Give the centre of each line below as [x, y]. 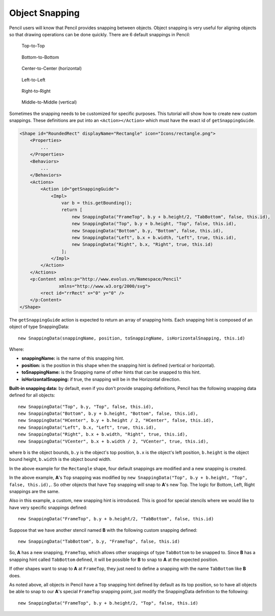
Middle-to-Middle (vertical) [49, 102]
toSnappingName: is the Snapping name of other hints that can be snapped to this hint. [111, 372]
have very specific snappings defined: [48, 507]
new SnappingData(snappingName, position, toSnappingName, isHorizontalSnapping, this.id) [132, 338]
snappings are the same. [34, 491]
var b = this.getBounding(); [97, 203]
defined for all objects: [32, 395]
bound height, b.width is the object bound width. [60, 459]
